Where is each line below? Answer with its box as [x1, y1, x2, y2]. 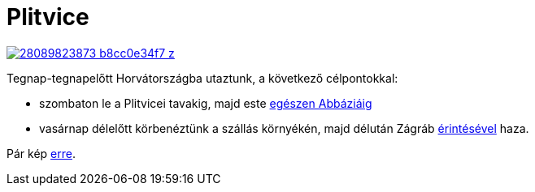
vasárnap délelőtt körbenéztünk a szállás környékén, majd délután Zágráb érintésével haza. [39, 121, 529, 135]
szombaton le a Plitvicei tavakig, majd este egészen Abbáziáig [39, 96, 372, 110]
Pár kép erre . [7, 146, 76, 160]
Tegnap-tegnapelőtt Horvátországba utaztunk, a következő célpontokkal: [7, 70, 398, 85]
